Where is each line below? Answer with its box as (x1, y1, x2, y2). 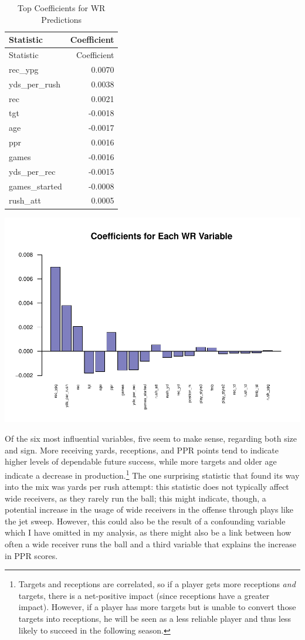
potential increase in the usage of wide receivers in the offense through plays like (5, 503, 294, 516)
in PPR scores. (5, 549, 58, 561)
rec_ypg (9, 63, 39, 75)
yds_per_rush (9, 77, 61, 90)
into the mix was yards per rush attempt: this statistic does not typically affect (5, 480, 289, 493)
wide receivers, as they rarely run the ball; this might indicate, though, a (5, 492, 266, 504)
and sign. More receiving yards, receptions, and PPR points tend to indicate (5, 443, 279, 456)
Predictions (41, 13, 82, 25)
